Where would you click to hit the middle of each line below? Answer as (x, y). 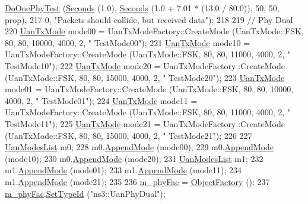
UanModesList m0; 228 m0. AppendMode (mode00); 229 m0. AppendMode (139, 147)
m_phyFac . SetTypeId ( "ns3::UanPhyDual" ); (85, 193)
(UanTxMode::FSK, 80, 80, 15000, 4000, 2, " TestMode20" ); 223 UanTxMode (145, 77)
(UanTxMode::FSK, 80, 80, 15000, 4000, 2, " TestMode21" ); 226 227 (128, 135)
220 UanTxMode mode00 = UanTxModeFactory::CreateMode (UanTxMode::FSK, (154, 31)
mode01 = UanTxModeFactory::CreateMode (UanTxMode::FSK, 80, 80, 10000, (149, 89)
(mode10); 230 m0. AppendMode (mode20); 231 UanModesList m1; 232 (134, 158)
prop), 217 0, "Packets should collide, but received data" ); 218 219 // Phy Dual (149, 19)
